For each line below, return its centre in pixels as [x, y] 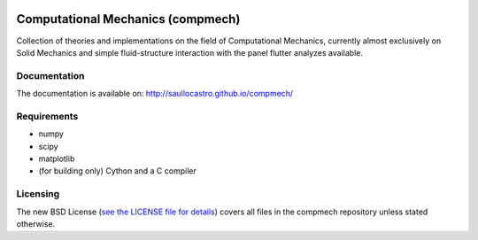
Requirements [47, 116]
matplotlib [57, 159]
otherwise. [36, 224]
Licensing [38, 194]
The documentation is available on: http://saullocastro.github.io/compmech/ [155, 94]
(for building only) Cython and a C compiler [117, 171]
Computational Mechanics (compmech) [128, 19]
